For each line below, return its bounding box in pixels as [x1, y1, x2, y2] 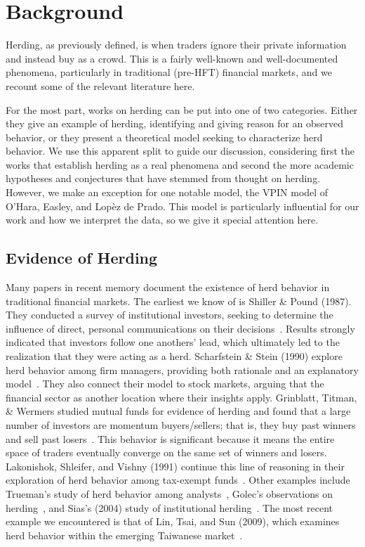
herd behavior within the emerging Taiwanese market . [6, 527, 243, 542]
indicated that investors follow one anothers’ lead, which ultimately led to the [6, 335, 340, 349]
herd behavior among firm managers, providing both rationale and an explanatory [6, 362, 359, 377]
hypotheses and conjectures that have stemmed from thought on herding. [6, 171, 321, 186]
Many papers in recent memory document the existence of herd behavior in [6, 280, 330, 295]
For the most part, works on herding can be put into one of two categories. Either [6, 102, 358, 117]
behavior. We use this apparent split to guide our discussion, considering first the [6, 143, 355, 158]
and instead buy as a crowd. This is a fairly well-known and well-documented [6, 51, 338, 65]
